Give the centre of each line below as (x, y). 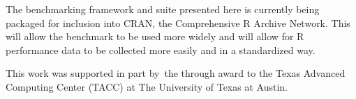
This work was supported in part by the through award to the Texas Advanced (176, 73)
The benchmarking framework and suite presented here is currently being (163, 9)
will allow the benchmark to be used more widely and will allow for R (155, 36)
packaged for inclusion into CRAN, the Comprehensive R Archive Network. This (178, 22)
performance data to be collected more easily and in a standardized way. (161, 49)
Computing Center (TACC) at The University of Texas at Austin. (147, 86)
